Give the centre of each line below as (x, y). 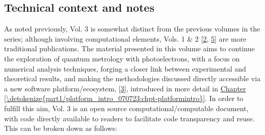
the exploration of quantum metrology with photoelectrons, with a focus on (122, 58)
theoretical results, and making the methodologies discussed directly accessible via (132, 78)
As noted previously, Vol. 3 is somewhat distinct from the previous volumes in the (132, 29)
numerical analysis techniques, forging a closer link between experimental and (125, 68)
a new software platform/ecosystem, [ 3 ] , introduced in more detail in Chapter (125, 88)
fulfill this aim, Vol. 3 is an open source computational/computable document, (126, 108)
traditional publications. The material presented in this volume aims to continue (129, 48)
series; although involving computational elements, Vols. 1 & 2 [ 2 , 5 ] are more (125, 38)
